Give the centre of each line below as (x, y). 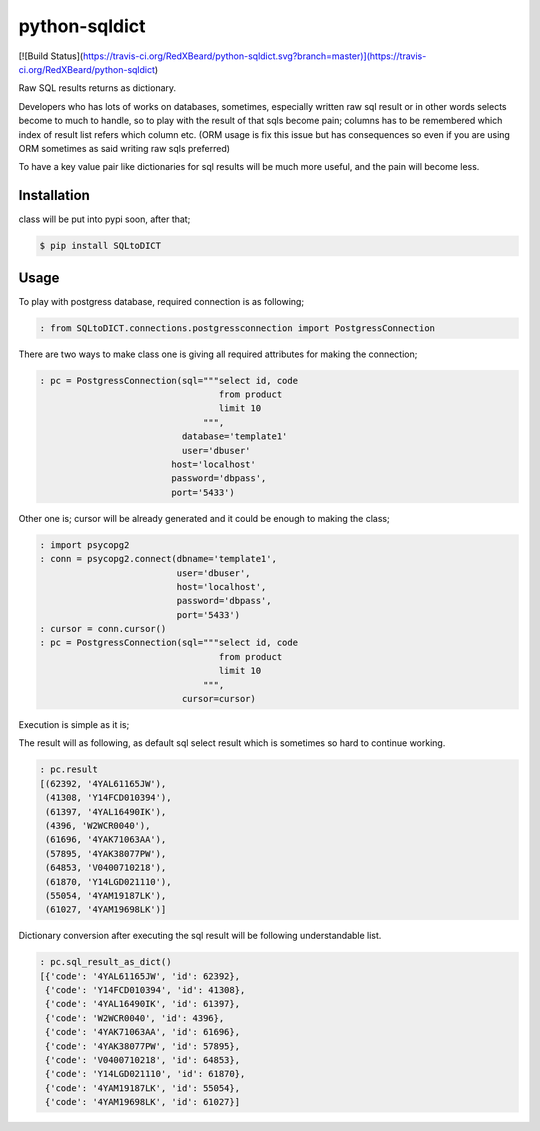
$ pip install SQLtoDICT (100, 246)
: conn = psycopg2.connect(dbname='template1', (158, 559)
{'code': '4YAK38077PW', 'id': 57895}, (142, 1046)
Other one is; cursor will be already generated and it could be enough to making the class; (204, 518)
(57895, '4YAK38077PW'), (106, 853)
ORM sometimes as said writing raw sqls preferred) (124, 148)
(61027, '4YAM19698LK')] (106, 909)
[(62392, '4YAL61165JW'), (103, 783)
